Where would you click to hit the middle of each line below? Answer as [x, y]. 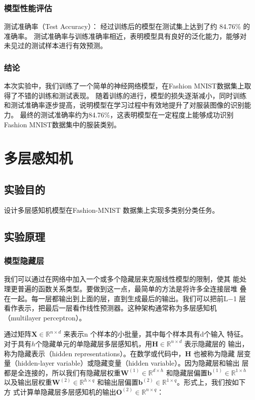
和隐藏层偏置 [187, 372]
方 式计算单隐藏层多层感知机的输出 [60, 391]
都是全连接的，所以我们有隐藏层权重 [62, 372]
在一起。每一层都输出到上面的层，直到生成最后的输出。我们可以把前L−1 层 [125, 298]
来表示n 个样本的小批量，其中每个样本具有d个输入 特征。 [155, 334]
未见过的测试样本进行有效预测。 [55, 45]
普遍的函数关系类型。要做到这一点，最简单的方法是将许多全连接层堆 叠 [132, 288]
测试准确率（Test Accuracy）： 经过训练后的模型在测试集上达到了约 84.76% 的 [127, 26]
